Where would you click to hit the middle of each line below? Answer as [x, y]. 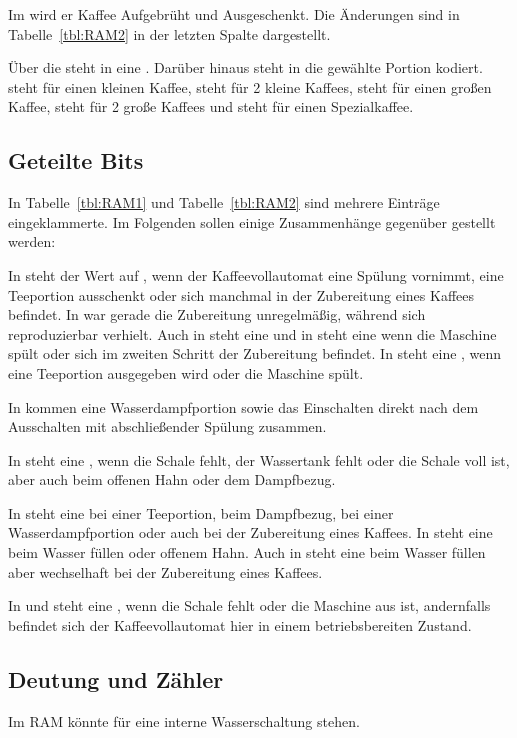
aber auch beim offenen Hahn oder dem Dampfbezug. [172, 479]
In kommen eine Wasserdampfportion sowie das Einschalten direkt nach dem [243, 406]
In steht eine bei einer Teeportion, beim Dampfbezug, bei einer [201, 512]
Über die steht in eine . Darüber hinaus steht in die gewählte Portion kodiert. [245, 67]
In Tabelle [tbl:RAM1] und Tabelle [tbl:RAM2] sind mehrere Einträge [224, 202]
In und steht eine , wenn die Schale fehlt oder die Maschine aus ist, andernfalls [249, 605]
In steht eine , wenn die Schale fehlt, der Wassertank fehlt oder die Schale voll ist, [259, 459]
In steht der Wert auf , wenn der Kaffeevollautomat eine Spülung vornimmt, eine [256, 274]
